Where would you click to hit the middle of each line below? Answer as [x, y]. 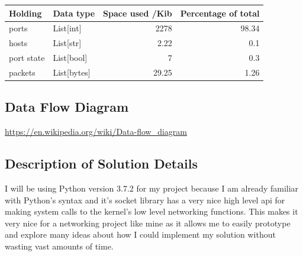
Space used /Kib [138, 13]
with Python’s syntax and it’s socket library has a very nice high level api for [145, 200]
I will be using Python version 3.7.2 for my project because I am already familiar [152, 188]
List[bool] [70, 58]
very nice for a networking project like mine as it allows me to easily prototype [148, 223]
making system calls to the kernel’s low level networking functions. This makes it [151, 211]
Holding [25, 13]
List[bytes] [72, 72]
